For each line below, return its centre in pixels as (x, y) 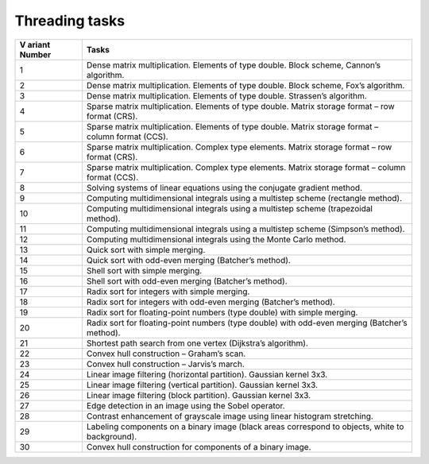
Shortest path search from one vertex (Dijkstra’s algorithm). (197, 343)
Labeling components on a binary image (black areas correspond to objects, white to (245, 427)
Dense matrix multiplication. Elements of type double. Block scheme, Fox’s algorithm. (245, 85)
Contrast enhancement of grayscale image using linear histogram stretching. (230, 416)
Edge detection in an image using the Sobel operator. (186, 405)
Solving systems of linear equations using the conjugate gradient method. (224, 188)
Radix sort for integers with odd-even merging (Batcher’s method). (211, 302)
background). (112, 436)
